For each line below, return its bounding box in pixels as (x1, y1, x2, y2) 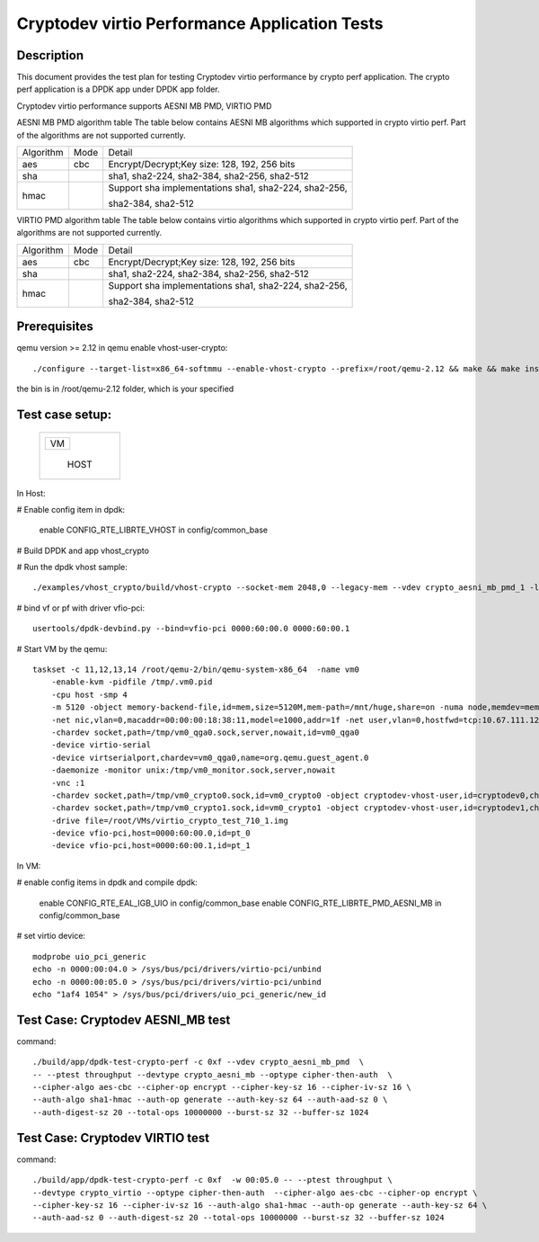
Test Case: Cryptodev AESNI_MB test (16, 1012, 231, 1027)
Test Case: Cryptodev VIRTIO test (16, 1130, 210, 1146)
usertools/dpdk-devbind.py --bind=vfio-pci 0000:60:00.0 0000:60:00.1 (32, 623, 350, 634)
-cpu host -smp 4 (50, 689, 128, 700)
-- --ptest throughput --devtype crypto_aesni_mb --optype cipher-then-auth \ (32, 1069, 393, 1079)
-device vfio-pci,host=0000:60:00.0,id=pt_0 (50, 828, 251, 838)
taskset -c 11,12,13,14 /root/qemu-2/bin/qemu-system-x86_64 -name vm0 (32, 665, 359, 675)
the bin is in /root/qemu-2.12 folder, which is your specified (16, 383, 234, 395)
